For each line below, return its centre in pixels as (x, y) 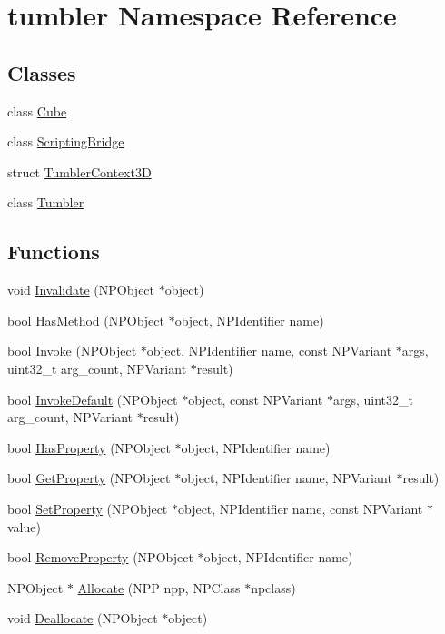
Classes (42, 72)
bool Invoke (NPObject (72, 351)
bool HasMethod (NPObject (86, 320)
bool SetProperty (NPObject (88, 508)
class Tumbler (46, 202)
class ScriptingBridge (66, 141)
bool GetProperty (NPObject (89, 478)
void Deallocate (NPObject (83, 618)
